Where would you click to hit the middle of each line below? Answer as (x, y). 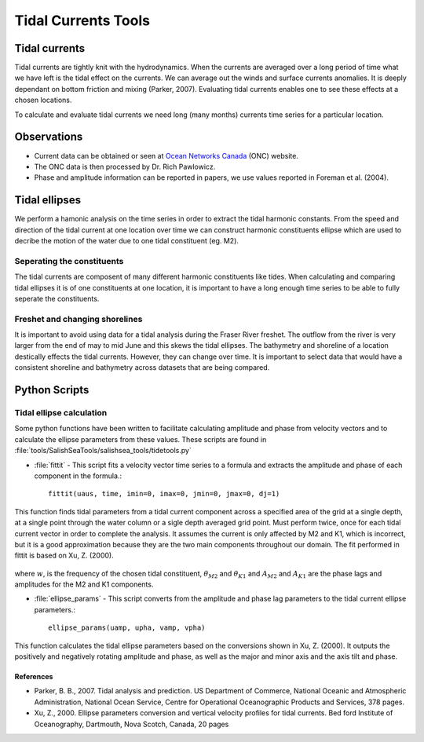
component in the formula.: (78, 476)
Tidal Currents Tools (82, 20)
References (34, 677)
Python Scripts (52, 390)
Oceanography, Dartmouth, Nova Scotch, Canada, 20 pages (132, 724)
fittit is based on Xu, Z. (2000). (64, 556)
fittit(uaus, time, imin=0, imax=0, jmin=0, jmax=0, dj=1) (164, 494)
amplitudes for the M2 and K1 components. (84, 584)
